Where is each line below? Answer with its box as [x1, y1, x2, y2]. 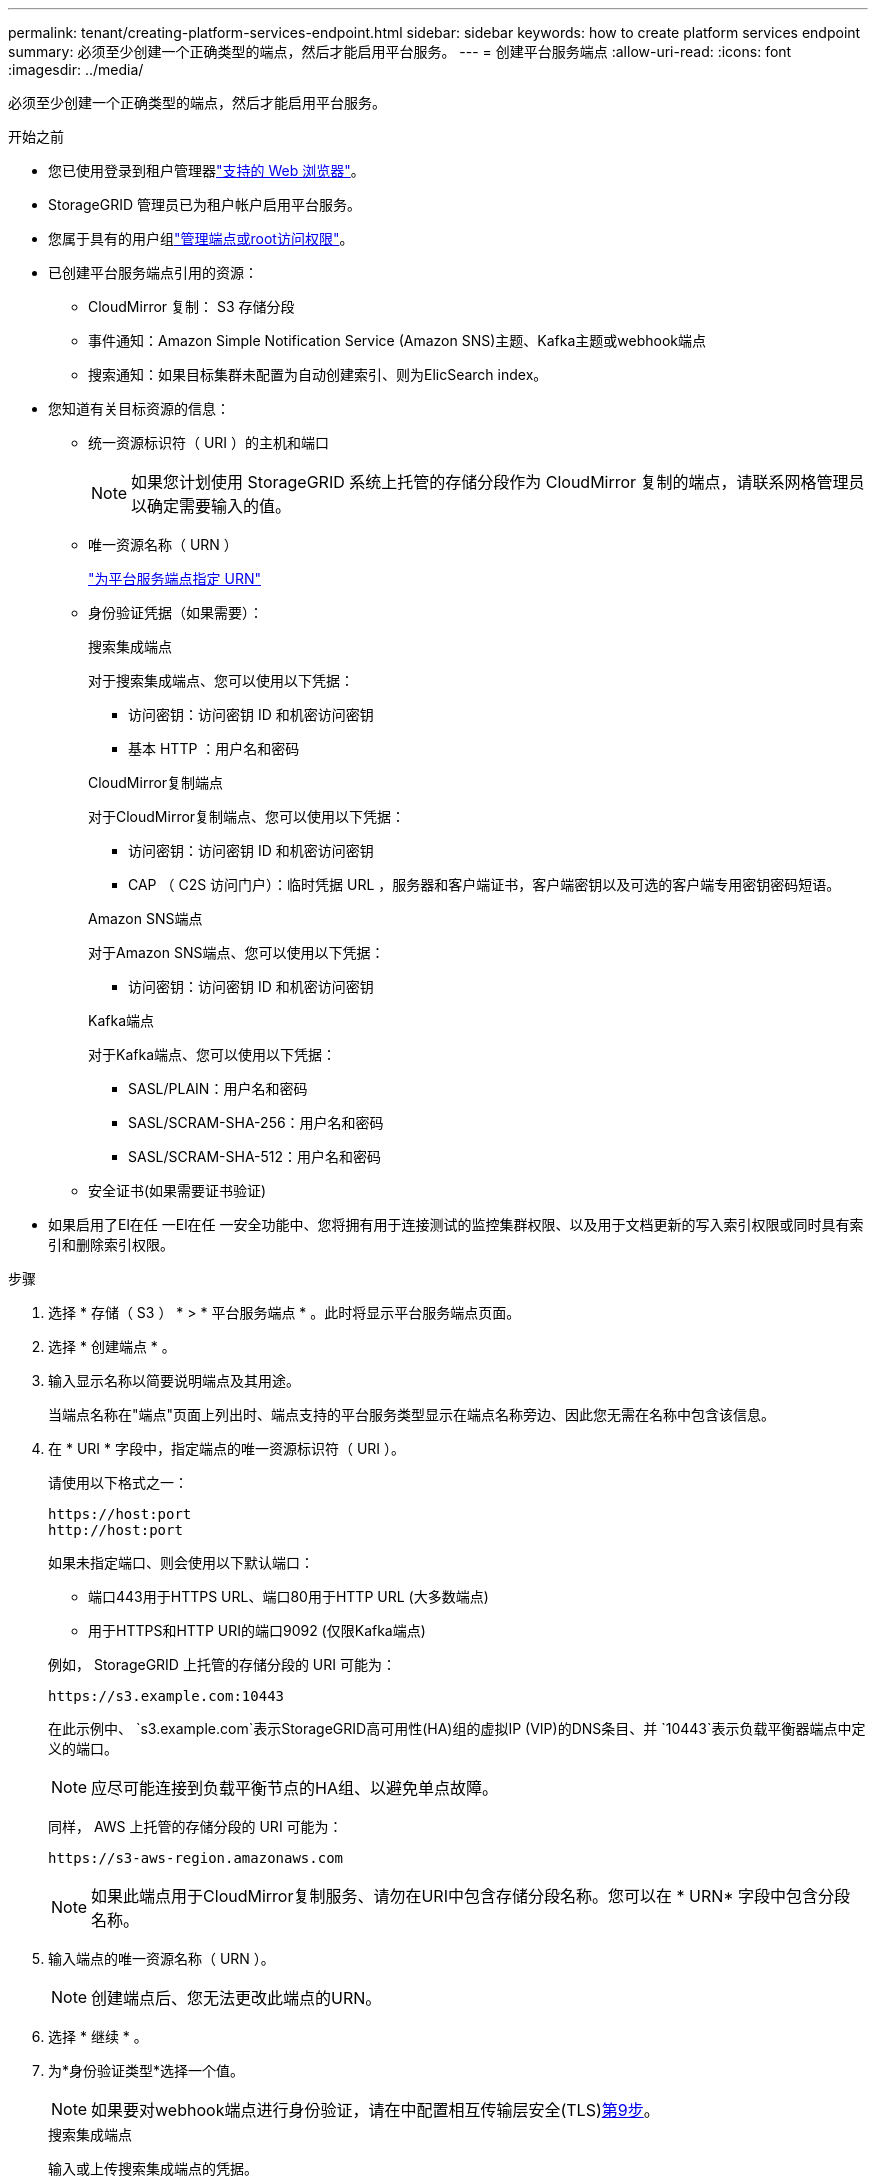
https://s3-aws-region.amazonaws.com [48, 1850, 344, 1866]
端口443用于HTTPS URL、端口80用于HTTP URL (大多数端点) [88, 1588, 489, 1605]
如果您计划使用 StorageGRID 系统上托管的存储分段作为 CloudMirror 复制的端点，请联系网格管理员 [131, 472, 865, 492]
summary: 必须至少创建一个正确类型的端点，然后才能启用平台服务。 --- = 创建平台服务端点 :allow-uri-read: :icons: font [8, 43, 792, 60]
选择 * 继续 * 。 [48, 2028, 148, 2045]
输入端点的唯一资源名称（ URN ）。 [48, 1950, 275, 1967]
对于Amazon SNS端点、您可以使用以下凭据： [88, 944, 385, 961]
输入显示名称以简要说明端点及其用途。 [48, 1372, 300, 1389]
